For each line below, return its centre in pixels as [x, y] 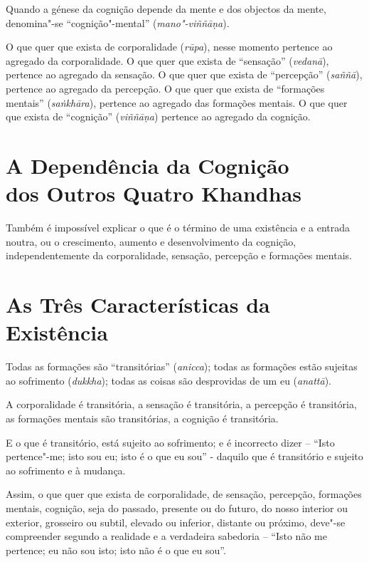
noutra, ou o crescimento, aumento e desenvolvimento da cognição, [151, 241]
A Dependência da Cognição [148, 165]
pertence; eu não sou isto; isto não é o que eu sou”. [116, 550]
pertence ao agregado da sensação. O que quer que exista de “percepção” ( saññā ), [184, 74]
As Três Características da [138, 305]
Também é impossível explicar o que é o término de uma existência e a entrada [178, 228]
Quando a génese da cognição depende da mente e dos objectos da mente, [166, 9]
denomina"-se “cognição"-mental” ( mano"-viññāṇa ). [118, 22]
